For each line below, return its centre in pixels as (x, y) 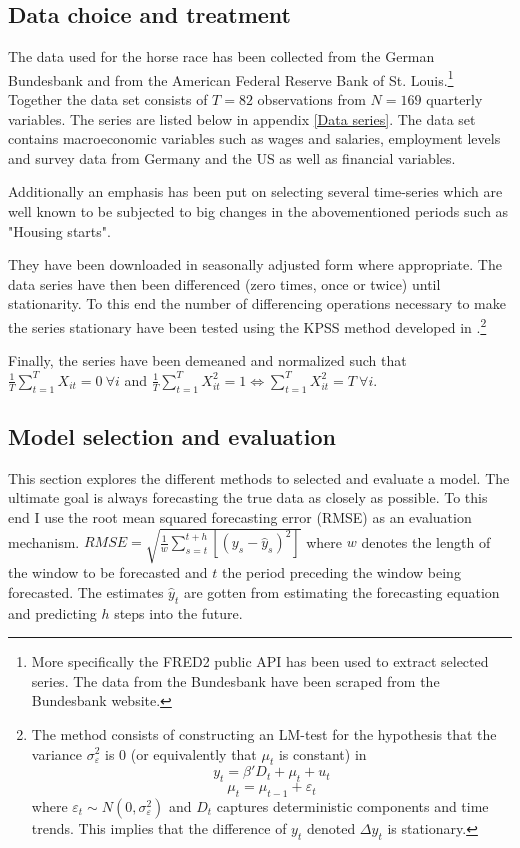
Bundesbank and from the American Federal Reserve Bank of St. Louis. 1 (231, 78)
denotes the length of (426, 541)
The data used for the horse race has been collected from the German (221, 56)
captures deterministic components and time (352, 805)
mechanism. (44, 541)
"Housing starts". (59, 230)
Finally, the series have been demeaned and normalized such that (207, 360)
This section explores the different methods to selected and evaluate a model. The (259, 477)
